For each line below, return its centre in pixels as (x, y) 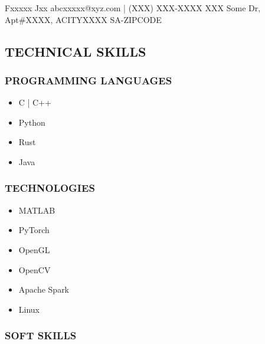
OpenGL (34, 249)
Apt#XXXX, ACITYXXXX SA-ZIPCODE (83, 19)
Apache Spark (44, 289)
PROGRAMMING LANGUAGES (89, 80)
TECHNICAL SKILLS (76, 51)
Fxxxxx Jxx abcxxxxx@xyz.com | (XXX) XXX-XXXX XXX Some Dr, (133, 8)
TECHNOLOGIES (50, 188)
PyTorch (34, 230)
